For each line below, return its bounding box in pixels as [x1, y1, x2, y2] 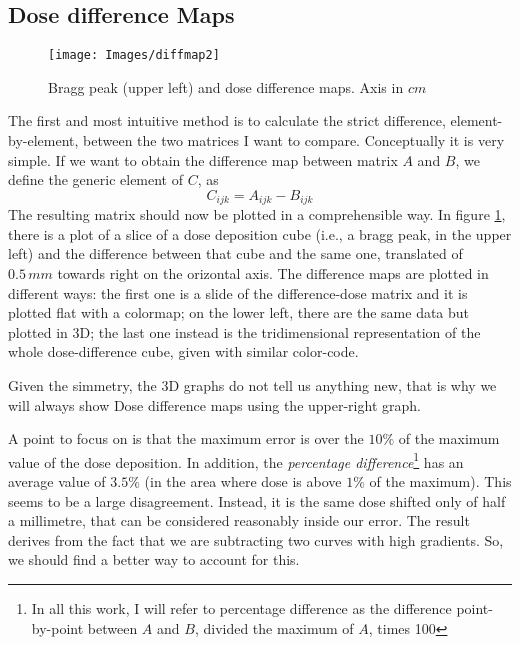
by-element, [8, 130, 79, 151]
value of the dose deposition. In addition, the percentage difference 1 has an [8, 448, 464, 472]
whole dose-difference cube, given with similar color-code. [8, 341, 359, 362]
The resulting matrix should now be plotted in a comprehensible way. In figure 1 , [8, 204, 506, 225]
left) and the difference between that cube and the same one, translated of [8, 243, 463, 264]
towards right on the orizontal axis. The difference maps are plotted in [57, 263, 489, 284]
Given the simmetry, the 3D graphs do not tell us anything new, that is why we [8, 375, 497, 396]
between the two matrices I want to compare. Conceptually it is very [83, 130, 505, 151]
